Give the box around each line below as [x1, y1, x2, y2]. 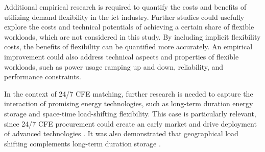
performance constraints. [4, 71, 81, 82]
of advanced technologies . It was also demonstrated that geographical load [4, 128, 238, 139]
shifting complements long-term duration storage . [4, 138, 161, 148]
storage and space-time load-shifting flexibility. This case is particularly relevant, [4, 108, 256, 118]
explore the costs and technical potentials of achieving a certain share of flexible [4, 21, 254, 32]
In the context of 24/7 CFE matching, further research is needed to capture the [4, 88, 253, 99]
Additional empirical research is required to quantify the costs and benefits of [4, 2, 247, 12]
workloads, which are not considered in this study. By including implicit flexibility [4, 31, 261, 42]
